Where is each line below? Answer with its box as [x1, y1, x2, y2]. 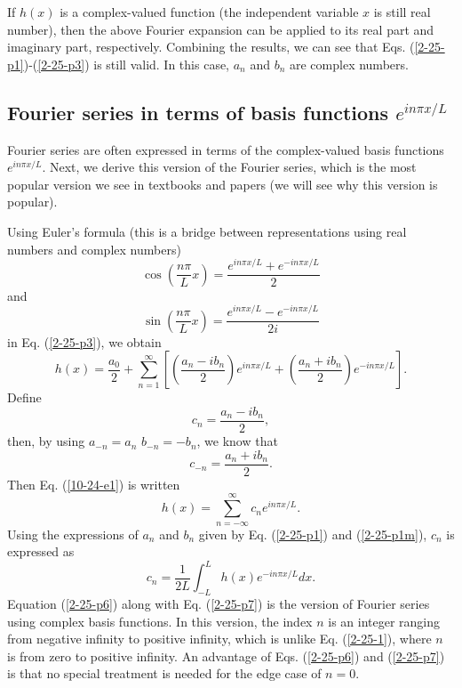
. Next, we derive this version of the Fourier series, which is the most [42, 158, 417, 176]
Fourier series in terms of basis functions [7, 98, 389, 125]
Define [7, 388, 42, 407]
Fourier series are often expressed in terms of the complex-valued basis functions [7, 140, 444, 158]
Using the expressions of [7, 524, 139, 543]
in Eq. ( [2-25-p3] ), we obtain [7, 332, 162, 351]
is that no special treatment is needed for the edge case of [7, 664, 322, 683]
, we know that [196, 432, 278, 450]
